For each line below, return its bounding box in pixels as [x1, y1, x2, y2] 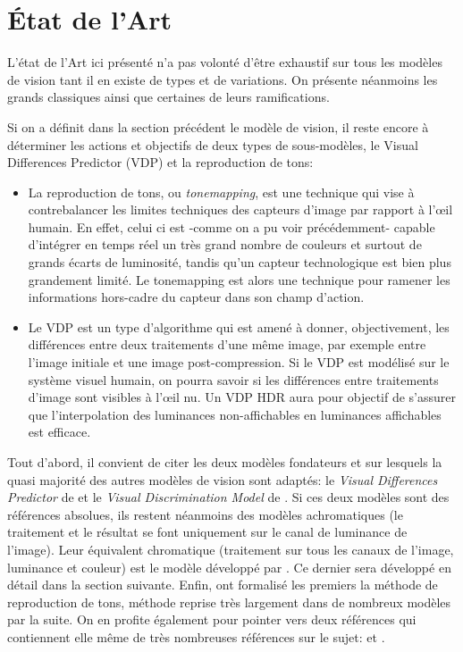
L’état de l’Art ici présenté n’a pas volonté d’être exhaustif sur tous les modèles [7, 53, 442, 71]
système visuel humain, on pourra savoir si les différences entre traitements [28, 370, 439, 389]
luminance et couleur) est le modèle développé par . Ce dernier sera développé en [7, 557, 451, 576]
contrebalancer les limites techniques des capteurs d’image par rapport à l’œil [28, 200, 453, 219]
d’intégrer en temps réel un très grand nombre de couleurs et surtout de [28, 235, 422, 254]
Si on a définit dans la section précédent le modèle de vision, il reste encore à [7, 117, 429, 136]
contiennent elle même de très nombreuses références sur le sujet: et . [7, 627, 385, 646]
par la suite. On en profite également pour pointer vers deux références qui [7, 610, 417, 629]
